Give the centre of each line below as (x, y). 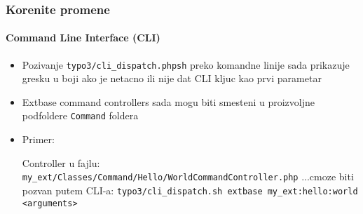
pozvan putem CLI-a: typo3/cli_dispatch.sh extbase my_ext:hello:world (190, 190)
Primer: (38, 139)
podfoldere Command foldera (80, 115)
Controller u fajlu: (61, 162)
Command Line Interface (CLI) (83, 38)
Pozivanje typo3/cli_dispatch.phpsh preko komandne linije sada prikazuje (186, 64)
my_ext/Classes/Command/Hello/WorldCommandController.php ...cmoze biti (188, 176)
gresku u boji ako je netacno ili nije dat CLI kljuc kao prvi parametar (172, 78)
